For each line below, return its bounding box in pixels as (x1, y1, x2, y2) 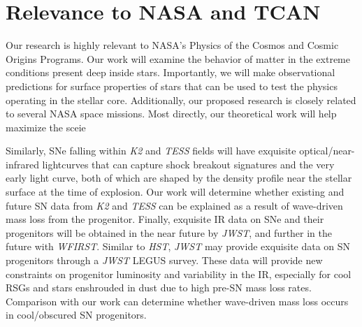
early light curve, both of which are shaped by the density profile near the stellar (6, 170, 352, 185)
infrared (6, 157, 39, 171)
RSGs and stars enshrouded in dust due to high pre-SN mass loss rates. (6, 280, 312, 295)
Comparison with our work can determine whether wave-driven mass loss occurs (6, 293, 349, 308)
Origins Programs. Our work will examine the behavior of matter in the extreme (6, 51, 350, 66)
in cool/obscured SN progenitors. (6, 307, 147, 322)
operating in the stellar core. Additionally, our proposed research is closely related (6, 92, 356, 107)
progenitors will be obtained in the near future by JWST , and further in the (6, 225, 333, 240)
